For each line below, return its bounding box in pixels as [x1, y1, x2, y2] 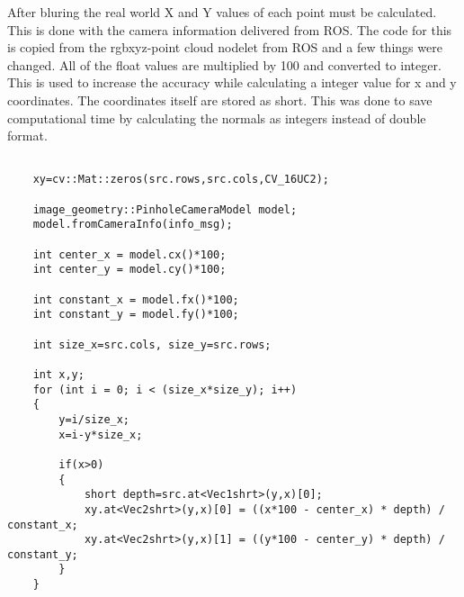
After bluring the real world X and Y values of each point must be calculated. [7, 3, 437, 21]
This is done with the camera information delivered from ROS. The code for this [7, 20, 452, 39]
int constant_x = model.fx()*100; [32, 293, 239, 306]
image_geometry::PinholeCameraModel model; [32, 203, 298, 216]
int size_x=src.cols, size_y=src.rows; [32, 338, 272, 351]
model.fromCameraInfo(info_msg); [32, 218, 233, 231]
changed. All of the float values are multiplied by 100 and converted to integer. [7, 55, 442, 74]
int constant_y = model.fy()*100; [32, 308, 239, 321]
